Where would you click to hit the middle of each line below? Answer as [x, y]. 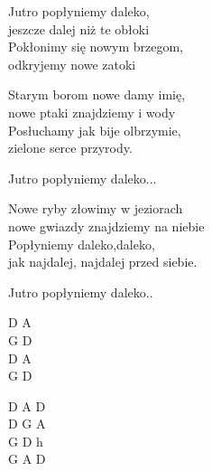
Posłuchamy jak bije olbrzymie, [95, 130]
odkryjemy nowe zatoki [72, 64]
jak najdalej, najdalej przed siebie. [103, 262]
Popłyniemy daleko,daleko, [82, 244]
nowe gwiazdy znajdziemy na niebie [106, 226]
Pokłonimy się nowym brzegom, [96, 47]
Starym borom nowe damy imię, [97, 94]
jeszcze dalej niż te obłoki [79, 28]
